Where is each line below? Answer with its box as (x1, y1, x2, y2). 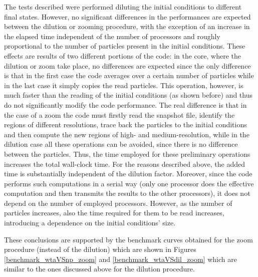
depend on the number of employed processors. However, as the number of (4, 197, 232, 208)
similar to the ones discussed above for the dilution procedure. (4, 263, 195, 274)
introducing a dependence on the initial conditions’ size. (4, 217, 176, 228)
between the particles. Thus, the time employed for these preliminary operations (4, 148, 250, 159)
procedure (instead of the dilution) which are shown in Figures (4, 244, 196, 254)
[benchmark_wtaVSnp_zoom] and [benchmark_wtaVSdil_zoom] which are (4, 253, 237, 264)
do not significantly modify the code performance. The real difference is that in (4, 99, 247, 110)
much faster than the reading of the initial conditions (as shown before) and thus (4, 90, 252, 100)
